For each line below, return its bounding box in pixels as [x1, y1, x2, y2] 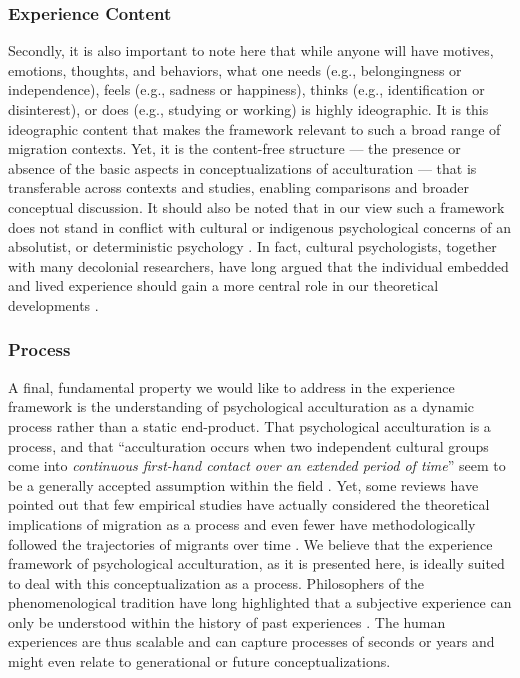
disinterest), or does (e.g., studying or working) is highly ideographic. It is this [8, 99, 489, 119]
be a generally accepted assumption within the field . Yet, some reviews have [8, 474, 479, 495]
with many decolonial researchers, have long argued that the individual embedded [8, 255, 509, 276]
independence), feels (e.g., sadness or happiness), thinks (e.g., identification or [8, 79, 485, 100]
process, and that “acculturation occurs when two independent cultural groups [8, 435, 489, 456]
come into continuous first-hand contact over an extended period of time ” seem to [8, 455, 506, 476]
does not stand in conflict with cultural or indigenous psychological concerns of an [8, 216, 511, 237]
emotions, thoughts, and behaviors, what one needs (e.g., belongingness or [8, 59, 462, 80]
